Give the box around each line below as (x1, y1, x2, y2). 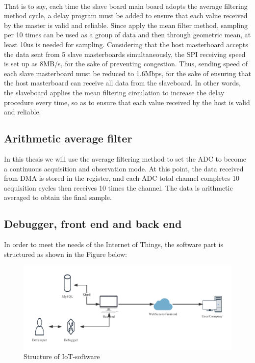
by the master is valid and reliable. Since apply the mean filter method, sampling (4, 20, 248, 30)
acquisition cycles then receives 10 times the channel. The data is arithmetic (4, 182, 233, 193)
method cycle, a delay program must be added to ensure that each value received (4, 10, 248, 21)
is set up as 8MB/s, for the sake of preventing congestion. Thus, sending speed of (4, 58, 248, 69)
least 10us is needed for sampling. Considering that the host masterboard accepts (4, 39, 248, 49)
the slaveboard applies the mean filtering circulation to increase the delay (4, 87, 225, 97)
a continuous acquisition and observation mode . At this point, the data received (4, 163, 244, 173)
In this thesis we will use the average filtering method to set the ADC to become (4, 153, 247, 164)
